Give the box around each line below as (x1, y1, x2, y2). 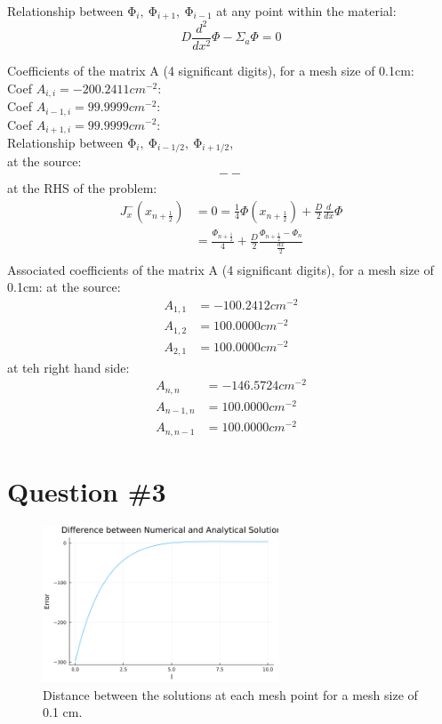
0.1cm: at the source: (7, 278, 121, 296)
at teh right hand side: (7, 358, 130, 376)
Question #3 (7, 472, 166, 509)
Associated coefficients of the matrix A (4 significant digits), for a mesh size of (7, 260, 434, 278)
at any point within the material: (216, 2, 397, 20)
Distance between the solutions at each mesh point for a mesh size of (43, 685, 418, 704)
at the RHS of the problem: (7, 179, 157, 197)
